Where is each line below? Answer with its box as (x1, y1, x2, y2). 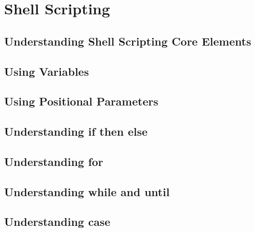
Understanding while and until (4, 183, 170, 199)
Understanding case (4, 214, 111, 229)
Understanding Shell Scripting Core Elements (4, 33, 251, 49)
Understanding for (4, 153, 103, 169)
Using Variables (4, 63, 89, 79)
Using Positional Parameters (4, 93, 158, 109)
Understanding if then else (4, 123, 147, 139)
